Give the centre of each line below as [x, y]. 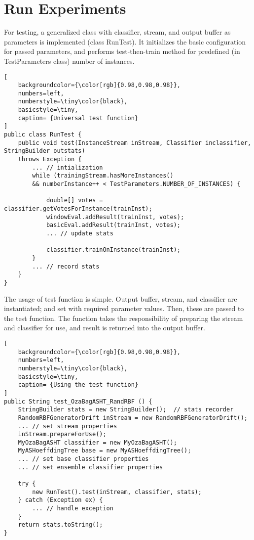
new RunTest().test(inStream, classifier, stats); [117, 492]
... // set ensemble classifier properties [91, 467]
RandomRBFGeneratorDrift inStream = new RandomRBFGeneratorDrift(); [133, 418]
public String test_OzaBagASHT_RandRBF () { [78, 401]
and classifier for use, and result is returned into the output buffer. [105, 328]
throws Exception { [50, 159]
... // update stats [80, 233]
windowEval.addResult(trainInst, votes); [115, 217]
